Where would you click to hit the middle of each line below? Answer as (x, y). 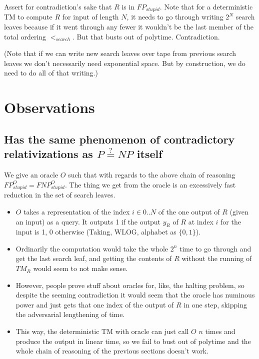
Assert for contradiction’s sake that (58, 6)
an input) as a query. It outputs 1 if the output (88, 221)
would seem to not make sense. (80, 268)
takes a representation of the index (77, 211)
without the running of (217, 258)
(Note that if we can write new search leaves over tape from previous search (120, 53)
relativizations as (48, 154)
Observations (49, 107)
